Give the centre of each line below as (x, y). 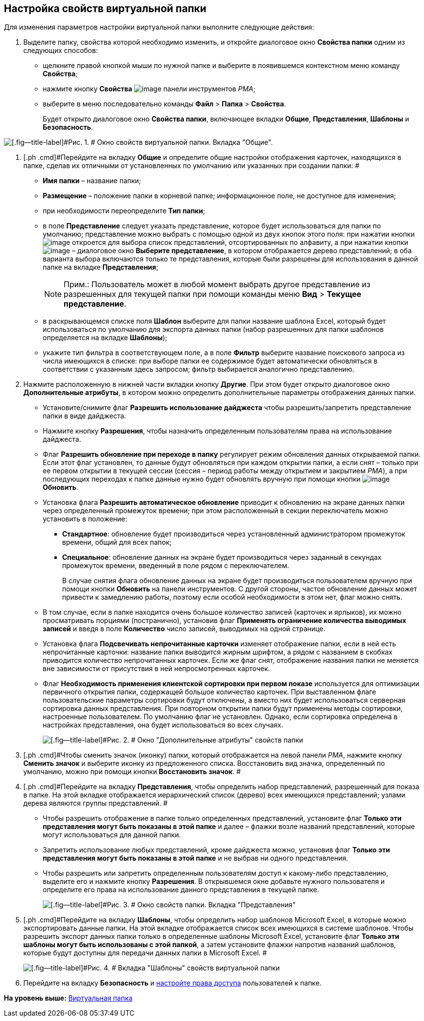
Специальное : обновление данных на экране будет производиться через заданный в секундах (222, 557)
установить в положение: (85, 519)
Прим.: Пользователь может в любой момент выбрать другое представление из (217, 285)
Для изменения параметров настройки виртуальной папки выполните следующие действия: (159, 27)
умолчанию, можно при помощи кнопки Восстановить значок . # (132, 772)
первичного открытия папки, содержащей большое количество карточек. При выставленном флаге (210, 692)
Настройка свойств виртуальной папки (105, 9)
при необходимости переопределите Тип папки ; (124, 211)
